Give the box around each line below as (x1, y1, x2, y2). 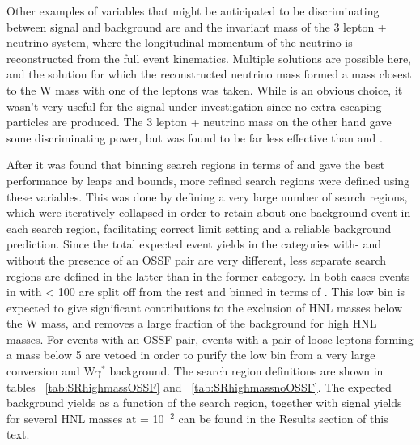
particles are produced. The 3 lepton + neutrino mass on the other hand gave (6, 113, 392, 130)
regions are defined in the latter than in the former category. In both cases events (6, 267, 410, 284)
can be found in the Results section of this (178, 409, 388, 426)
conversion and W (6, 362, 95, 379)
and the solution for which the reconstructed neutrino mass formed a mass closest (6, 66, 412, 83)
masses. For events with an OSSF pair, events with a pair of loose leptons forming (6, 330, 414, 347)
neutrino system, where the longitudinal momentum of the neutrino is (6, 34, 353, 51)
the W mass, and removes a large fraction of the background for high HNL (6, 315, 377, 332)
